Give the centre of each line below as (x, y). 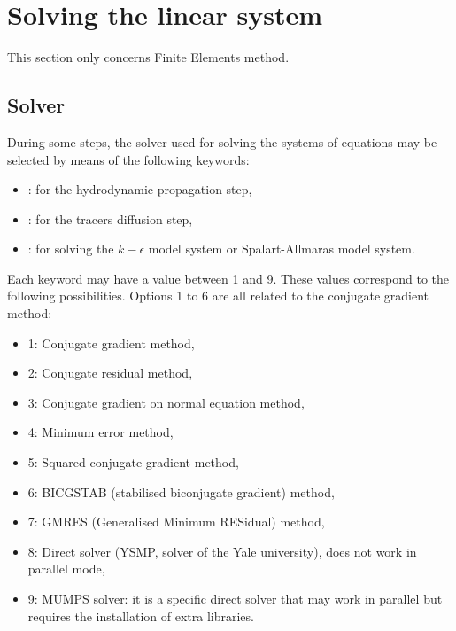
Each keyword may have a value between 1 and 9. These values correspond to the (228, 278)
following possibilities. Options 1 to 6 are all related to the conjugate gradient (218, 296)
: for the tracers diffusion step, (110, 218)
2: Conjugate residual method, (110, 373)
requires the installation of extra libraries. (141, 615)
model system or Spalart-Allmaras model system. (282, 249)
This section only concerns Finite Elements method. (148, 57)
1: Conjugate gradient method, (111, 343)
